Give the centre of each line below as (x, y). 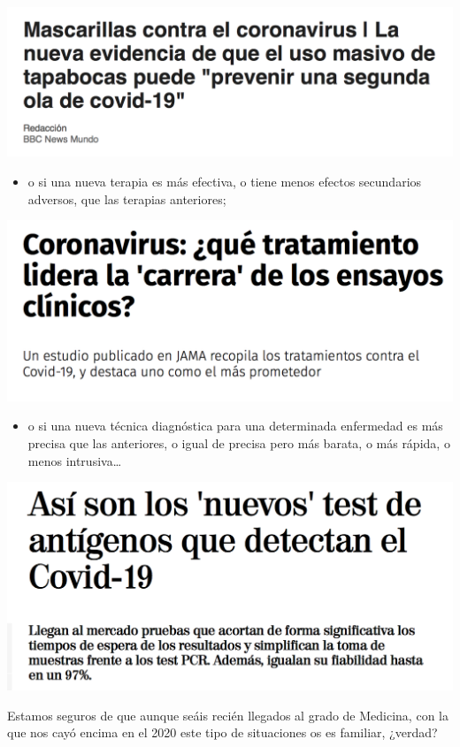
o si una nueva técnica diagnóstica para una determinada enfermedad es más (235, 426)
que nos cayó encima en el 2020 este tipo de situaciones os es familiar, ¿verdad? (222, 732)
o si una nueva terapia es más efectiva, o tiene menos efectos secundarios (225, 181)
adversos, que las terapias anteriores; (127, 198)
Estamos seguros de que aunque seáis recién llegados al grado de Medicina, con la (228, 715)
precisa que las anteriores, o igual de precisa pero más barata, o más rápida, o (239, 443)
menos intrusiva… (75, 460)
